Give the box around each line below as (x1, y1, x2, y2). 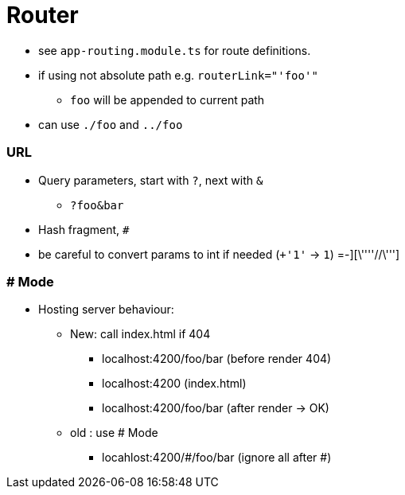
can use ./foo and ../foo (38, 117, 183, 131)
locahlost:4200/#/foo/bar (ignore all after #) (102, 450, 332, 465)
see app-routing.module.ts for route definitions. (38, 43, 311, 57)
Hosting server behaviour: (38, 302, 174, 317)
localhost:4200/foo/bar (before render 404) (102, 352, 332, 366)
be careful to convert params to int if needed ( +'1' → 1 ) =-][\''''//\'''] (38, 247, 400, 261)
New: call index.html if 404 (70, 327, 211, 341)
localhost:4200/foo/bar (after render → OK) (102, 401, 329, 415)
